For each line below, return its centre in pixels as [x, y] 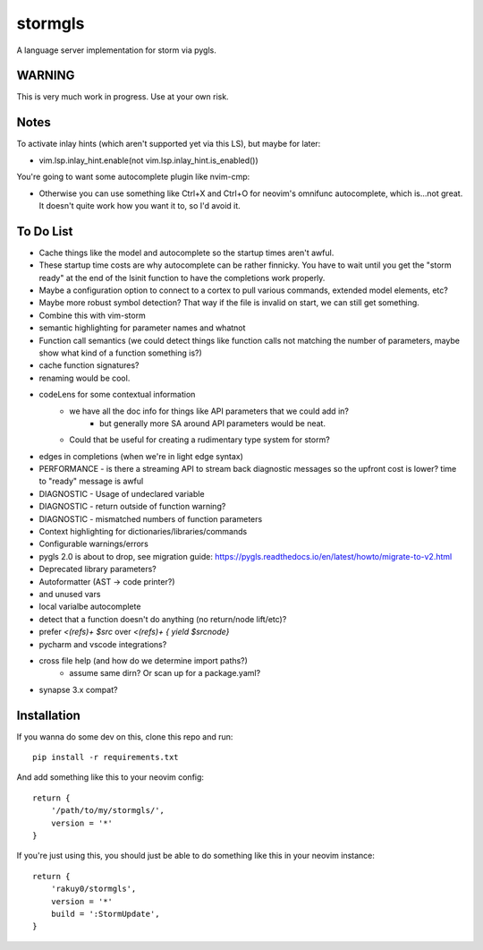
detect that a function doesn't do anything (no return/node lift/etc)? [163, 619]
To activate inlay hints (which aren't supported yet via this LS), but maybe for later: [169, 144]
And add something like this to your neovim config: [110, 777]
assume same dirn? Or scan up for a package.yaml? [165, 673]
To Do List [45, 231]
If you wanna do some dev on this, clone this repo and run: [125, 736]
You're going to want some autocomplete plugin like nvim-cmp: [133, 177]
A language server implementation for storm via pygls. [116, 50]
